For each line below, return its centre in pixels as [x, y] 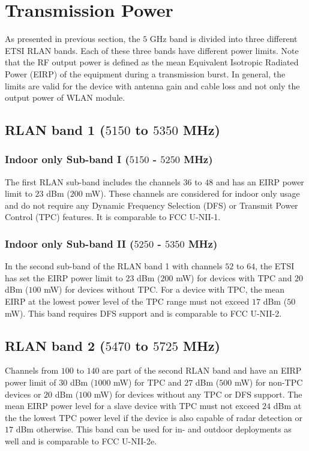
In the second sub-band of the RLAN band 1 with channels [114, 266]
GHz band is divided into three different [223, 39]
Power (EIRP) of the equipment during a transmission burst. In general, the [145, 73]
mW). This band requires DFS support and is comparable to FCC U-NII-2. [143, 313]
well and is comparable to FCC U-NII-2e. [81, 441]
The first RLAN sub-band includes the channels [93, 181]
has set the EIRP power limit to [64, 277]
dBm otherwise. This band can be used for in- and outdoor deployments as [154, 429]
